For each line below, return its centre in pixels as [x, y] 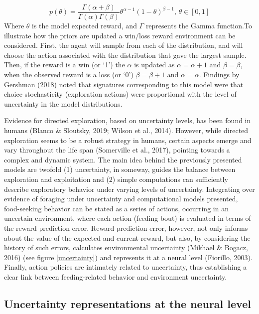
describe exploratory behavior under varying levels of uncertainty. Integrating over [129, 189]
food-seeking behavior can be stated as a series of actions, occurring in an [116, 208]
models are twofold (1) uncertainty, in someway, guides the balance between [120, 169]
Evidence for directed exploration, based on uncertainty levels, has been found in [128, 120]
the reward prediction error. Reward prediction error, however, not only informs [126, 228]
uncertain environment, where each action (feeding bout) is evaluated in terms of [128, 218]
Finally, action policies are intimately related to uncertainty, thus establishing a [126, 267]
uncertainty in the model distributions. [63, 103]
